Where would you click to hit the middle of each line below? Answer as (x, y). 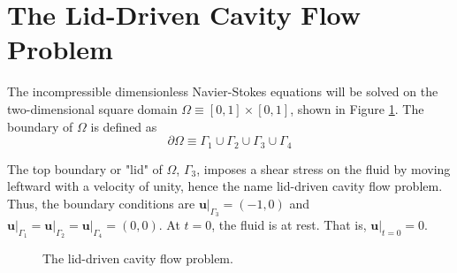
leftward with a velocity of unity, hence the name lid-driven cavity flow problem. (225, 186)
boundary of (40, 126)
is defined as (124, 126)
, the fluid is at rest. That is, (289, 224)
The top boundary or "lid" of (85, 168)
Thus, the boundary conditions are (101, 203)
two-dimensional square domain (92, 108)
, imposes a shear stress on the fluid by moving (324, 168)
